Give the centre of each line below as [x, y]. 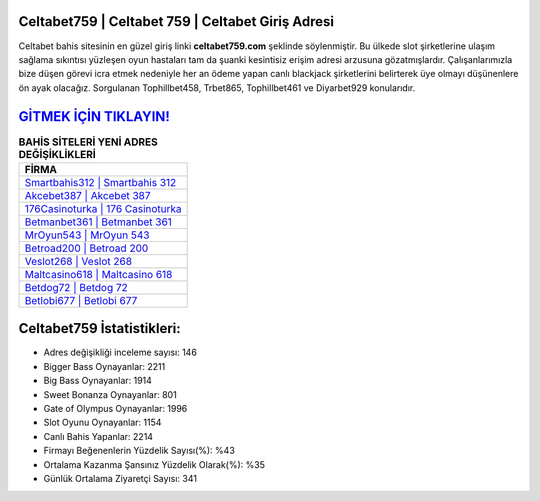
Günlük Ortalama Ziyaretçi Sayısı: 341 [120, 478]
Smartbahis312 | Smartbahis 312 [100, 182]
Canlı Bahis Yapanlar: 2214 [98, 436]
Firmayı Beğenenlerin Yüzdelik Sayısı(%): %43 [139, 451]
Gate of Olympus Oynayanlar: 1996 [115, 409]
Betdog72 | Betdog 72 [76, 287]
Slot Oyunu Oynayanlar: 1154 [102, 422]
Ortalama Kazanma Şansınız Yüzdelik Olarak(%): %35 [154, 464]
